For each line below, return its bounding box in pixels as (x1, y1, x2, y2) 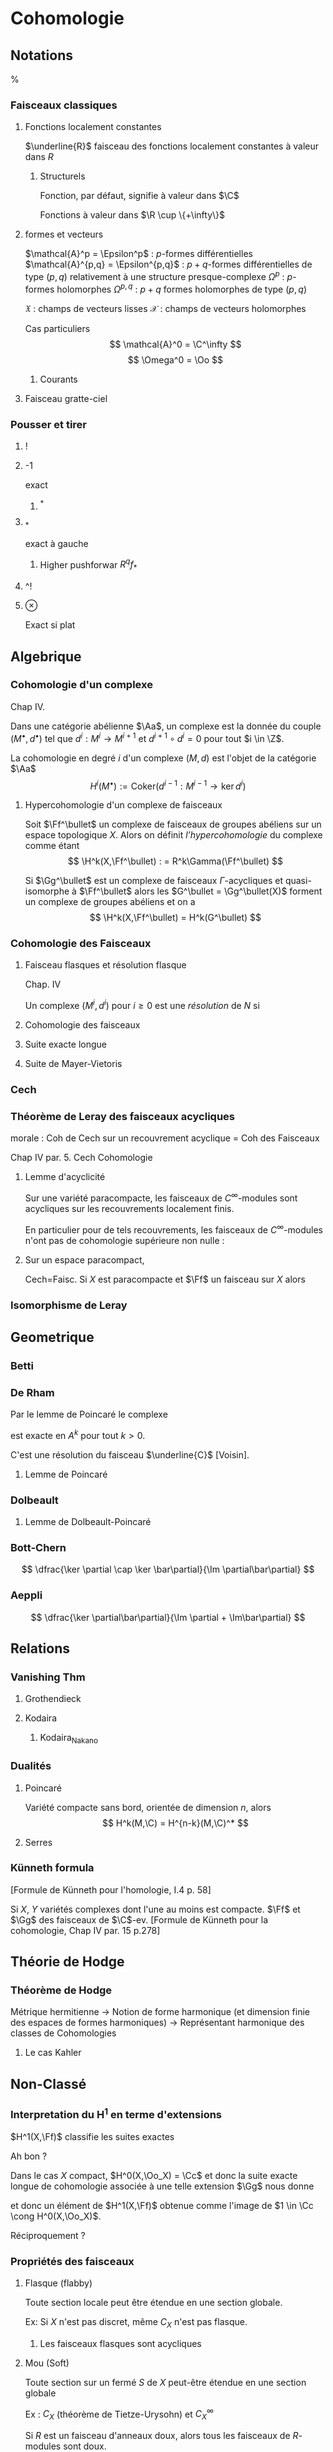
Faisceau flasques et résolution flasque (24, 959, 187, 971)
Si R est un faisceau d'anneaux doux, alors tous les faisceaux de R (24, 2430, 299, 2442)
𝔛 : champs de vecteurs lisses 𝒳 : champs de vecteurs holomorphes (24, 302, 307, 314)
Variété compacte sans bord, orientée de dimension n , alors (24, 1801, 272, 1813)
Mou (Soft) (24, 2357, 70, 2369)
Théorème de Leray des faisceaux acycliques (10, 1109, 235, 1123)
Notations (10, 47, 73, 64)
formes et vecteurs (24, 228, 104, 241)
